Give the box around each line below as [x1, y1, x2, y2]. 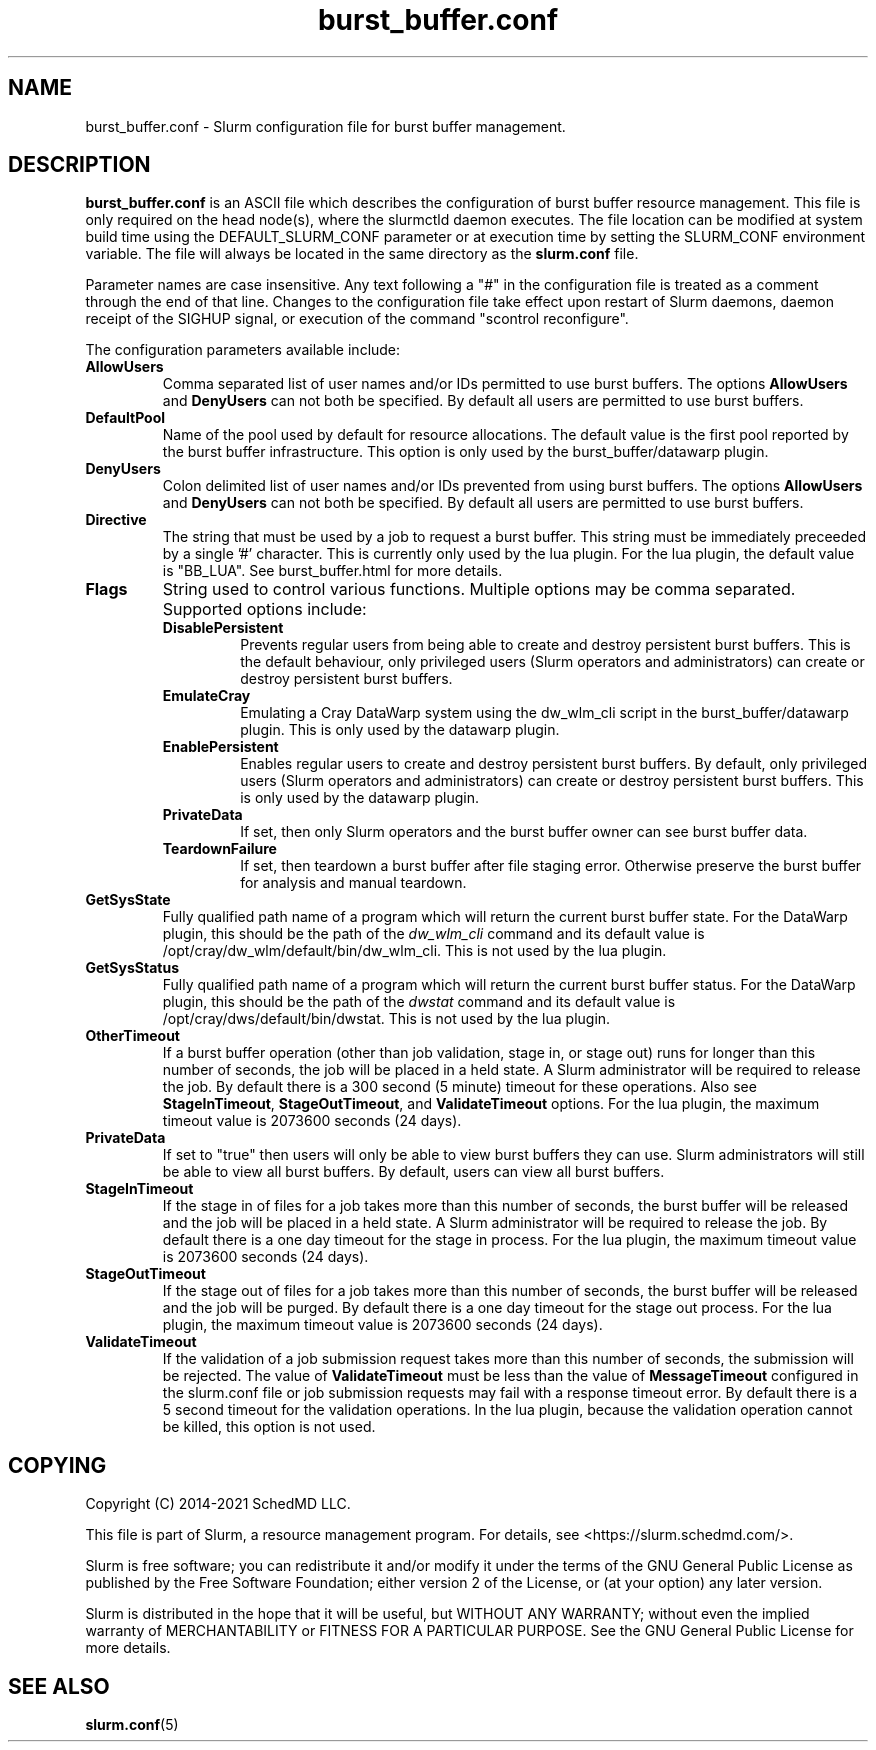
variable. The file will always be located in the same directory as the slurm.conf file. [85, 245, 639, 263]
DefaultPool [85, 409, 166, 427]
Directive [85, 511, 147, 529]
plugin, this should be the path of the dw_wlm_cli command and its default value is [162, 925, 705, 943]
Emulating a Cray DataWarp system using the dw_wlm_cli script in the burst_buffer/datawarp [240, 704, 849, 722]
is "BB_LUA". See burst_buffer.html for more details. [162, 562, 503, 580]
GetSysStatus [85, 959, 179, 977]
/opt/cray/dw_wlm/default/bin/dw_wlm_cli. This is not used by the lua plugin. [162, 942, 667, 960]
